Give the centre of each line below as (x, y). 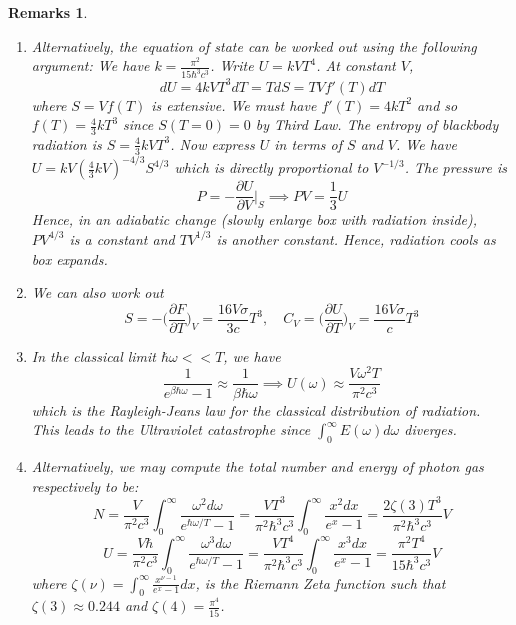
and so (437, 104)
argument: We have (90, 65)
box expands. (69, 258)
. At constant (356, 65)
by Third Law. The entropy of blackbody (377, 124)
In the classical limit (94, 355)
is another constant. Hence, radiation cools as (356, 238)
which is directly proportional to (271, 167)
